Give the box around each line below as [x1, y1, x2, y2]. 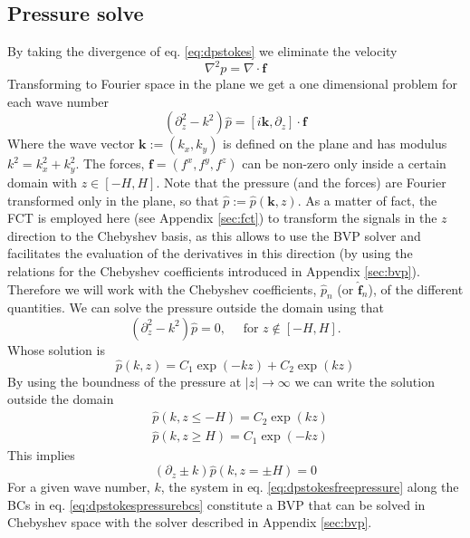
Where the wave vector [7, 134, 135, 153]
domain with [7, 172, 78, 191]
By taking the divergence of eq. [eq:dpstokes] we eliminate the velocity [7, 42, 398, 61]
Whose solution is [7, 340, 105, 359]
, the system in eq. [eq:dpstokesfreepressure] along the [160, 477, 459, 496]
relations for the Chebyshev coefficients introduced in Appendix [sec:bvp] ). [7, 261, 420, 280]
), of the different [368, 279, 464, 298]
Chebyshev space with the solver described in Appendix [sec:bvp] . [7, 513, 372, 532]
